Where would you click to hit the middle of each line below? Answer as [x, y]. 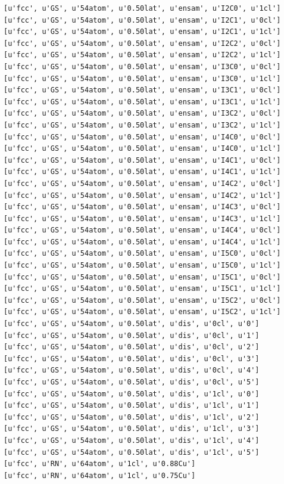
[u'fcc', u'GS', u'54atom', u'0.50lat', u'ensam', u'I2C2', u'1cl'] [142, 55]
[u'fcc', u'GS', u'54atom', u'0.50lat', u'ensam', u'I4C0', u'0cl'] [142, 137]
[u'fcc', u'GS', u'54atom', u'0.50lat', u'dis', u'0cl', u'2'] [132, 347]
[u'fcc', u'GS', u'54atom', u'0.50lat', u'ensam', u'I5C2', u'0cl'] [142, 300]
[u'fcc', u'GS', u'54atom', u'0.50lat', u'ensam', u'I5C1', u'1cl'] [142, 289]
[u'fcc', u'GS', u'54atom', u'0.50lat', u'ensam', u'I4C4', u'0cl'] [142, 230]
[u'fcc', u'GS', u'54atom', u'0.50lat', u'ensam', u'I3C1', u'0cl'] [142, 90]
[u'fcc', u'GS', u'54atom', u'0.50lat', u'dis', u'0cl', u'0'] [132, 324]
